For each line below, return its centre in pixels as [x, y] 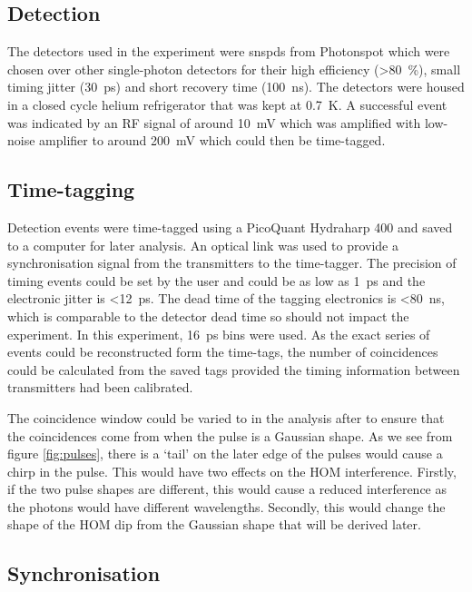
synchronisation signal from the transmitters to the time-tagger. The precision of [232, 263]
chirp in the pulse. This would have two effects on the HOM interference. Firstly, [232, 471]
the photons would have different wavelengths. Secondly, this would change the [226, 506]
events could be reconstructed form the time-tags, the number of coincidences [223, 352]
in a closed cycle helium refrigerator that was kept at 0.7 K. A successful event [227, 104]
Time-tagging [71, 189]
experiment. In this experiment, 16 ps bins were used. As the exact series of [219, 334]
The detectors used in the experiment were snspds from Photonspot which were [229, 51]
